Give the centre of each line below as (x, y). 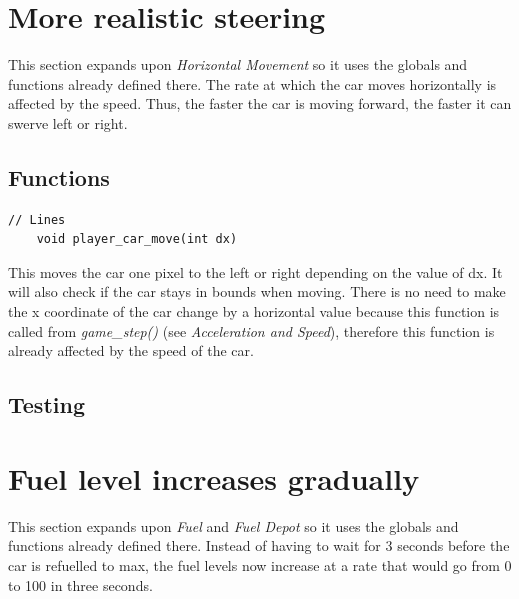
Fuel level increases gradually (214, 477)
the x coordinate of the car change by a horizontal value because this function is (254, 311)
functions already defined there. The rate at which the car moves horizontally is (252, 83)
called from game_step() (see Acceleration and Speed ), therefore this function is (251, 330)
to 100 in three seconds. (80, 584)
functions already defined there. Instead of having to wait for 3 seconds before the (259, 545)
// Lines (37, 219)
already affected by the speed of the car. (131, 350)
